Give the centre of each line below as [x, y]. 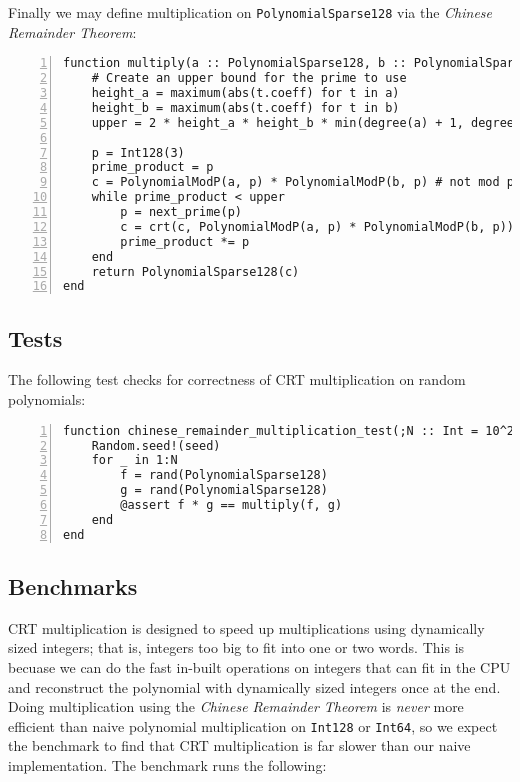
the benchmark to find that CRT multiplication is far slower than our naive [239, 745]
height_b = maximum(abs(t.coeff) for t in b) [245, 107]
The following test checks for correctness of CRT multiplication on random [237, 379]
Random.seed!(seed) [156, 445]
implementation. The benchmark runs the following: [167, 765]
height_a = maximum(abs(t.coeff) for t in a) [245, 93]
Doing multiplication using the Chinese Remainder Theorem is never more [236, 706]
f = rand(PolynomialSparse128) [224, 475]
